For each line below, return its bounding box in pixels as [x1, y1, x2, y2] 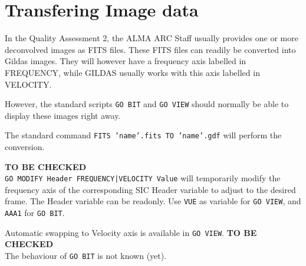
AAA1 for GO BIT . [5, 207, 65, 219]
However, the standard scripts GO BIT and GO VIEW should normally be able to [5, 98, 289, 110]
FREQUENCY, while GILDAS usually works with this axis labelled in [5, 66, 260, 78]
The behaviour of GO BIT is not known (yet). [5, 250, 167, 261]
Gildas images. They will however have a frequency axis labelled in [5, 55, 246, 67]
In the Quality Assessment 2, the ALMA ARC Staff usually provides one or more [5, 32, 298, 44]
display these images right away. [5, 109, 121, 121]
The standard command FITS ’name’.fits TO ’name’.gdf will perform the [5, 129, 282, 141]
